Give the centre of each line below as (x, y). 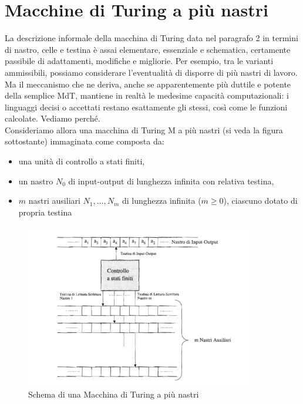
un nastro (36, 181)
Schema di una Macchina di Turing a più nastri (114, 394)
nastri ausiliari (54, 201)
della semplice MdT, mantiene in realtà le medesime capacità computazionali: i (147, 95)
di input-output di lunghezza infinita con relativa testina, (171, 181)
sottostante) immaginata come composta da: (85, 141)
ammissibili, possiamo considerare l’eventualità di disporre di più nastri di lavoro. (151, 72)
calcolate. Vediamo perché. (53, 118)
